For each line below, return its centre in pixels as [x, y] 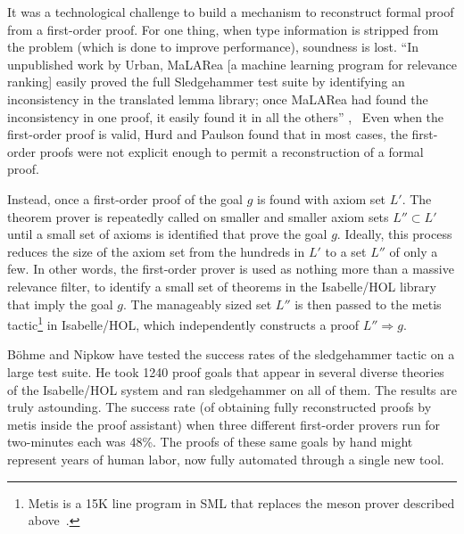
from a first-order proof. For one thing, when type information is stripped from [223, 29]
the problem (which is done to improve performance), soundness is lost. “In [213, 47]
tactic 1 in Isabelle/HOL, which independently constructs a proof [183, 323]
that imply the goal [60, 304]
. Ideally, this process [394, 234]
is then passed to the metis [368, 304]
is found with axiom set [322, 198]
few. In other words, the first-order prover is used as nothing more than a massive [231, 269]
